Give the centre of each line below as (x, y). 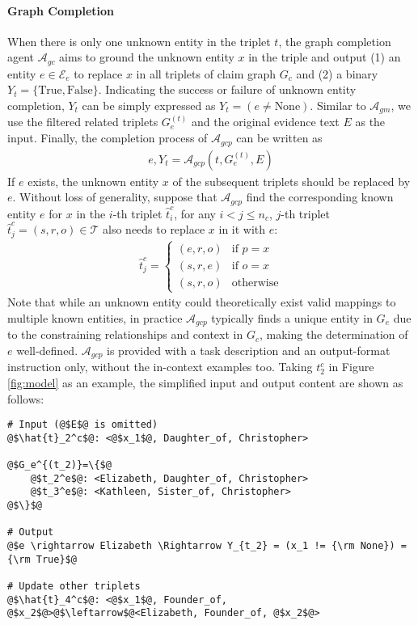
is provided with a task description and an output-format (249, 350)
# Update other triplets (74, 587)
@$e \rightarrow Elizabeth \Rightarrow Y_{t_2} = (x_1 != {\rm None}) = (207, 546)
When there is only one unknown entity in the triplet (139, 41)
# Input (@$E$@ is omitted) (83, 425)
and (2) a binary (337, 73)
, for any (195, 213)
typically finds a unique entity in (292, 317)
